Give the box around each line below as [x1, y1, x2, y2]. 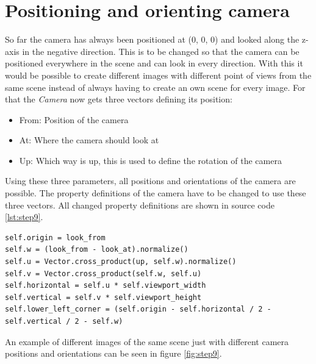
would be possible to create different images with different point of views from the [5, 68, 312, 81]
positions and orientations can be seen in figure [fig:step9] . [5, 347, 222, 360]
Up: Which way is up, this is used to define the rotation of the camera [19, 154, 282, 166]
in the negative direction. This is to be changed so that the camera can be [22, 45, 300, 57]
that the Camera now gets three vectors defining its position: [5, 93, 232, 105]
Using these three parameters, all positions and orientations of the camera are [5, 174, 296, 187]
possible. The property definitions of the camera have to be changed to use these [5, 187, 306, 199]
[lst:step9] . [5, 210, 43, 223]
